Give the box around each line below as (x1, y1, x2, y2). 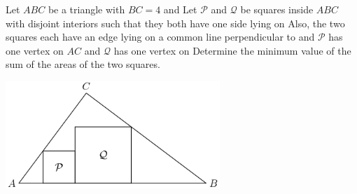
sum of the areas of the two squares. (6, 57, 160, 71)
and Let (163, 2, 197, 16)
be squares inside (240, 2, 314, 16)
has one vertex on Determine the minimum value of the (113, 43, 351, 57)
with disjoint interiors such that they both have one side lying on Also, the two (6, 15, 345, 30)
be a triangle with (48, 2, 125, 16)
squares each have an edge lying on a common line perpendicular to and (6, 29, 315, 44)
